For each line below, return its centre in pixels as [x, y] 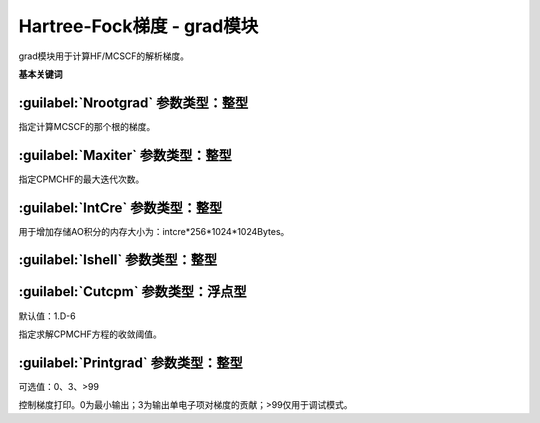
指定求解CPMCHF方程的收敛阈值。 [90, 334]
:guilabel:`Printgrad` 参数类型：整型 [131, 362]
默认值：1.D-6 [47, 316]
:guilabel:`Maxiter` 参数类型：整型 [125, 155]
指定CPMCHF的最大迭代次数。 [81, 179]
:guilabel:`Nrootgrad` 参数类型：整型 [133, 102]
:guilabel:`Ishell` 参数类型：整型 [118, 260]
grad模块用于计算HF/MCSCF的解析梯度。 [104, 56]
